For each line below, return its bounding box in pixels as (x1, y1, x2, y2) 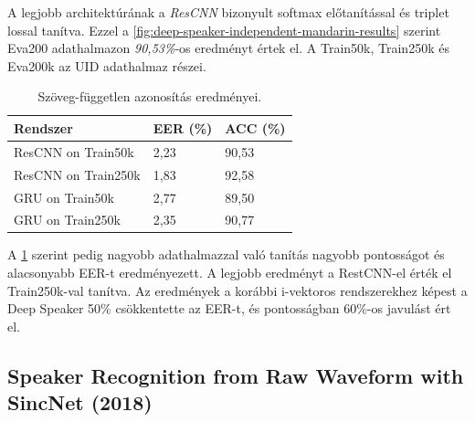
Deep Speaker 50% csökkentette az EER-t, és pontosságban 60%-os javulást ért (7, 299, 451, 318)
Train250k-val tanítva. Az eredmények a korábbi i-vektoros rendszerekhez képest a (7, 280, 468, 300)
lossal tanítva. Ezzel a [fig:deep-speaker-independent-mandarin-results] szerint (7, 20, 441, 39)
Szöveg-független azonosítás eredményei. (37, 87, 262, 106)
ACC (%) (225, 118, 286, 137)
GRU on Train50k (14, 187, 115, 206)
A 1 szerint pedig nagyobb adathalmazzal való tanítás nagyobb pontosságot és (7, 245, 445, 264)
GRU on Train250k (14, 210, 121, 229)
